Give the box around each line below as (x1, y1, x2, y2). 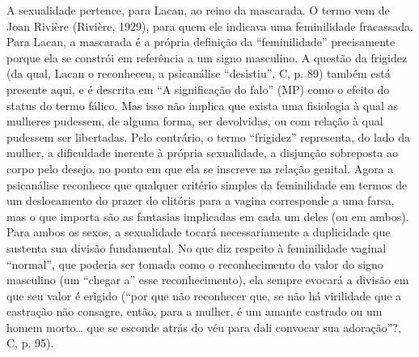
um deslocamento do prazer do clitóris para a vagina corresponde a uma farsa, (6, 192, 395, 209)
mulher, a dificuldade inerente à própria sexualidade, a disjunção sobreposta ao (6, 144, 398, 161)
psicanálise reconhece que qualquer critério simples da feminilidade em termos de (6, 176, 408, 193)
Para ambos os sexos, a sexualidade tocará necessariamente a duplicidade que (6, 223, 391, 240)
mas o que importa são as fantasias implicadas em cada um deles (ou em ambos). (6, 207, 409, 224)
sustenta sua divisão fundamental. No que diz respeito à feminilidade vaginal (6, 239, 387, 256)
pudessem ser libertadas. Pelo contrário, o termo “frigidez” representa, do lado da (6, 128, 411, 145)
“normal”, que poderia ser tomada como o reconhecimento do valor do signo (6, 255, 383, 272)
